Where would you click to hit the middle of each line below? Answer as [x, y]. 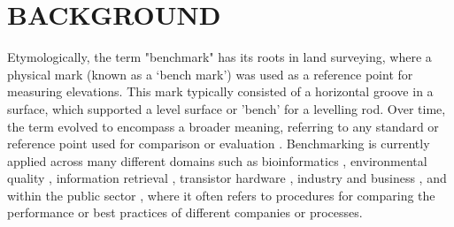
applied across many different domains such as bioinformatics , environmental [217, 160]
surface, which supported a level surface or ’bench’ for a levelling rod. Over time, [227, 108]
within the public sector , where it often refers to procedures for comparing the [221, 195]
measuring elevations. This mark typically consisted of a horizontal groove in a [220, 91]
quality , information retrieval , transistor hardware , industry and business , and [227, 178]
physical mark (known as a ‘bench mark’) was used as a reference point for [210, 74]
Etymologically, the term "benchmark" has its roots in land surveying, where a [219, 57]
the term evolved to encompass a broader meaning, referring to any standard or [223, 126]
